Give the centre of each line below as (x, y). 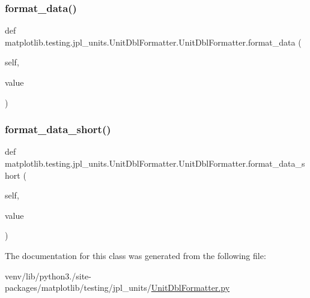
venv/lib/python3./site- (48, 276)
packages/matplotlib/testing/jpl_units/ (78, 288)
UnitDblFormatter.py (190, 288)
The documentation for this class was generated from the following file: (135, 255)
